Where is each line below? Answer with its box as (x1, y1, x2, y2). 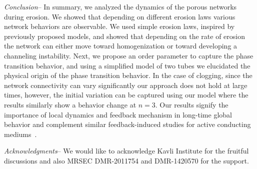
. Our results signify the (155, 99, 228, 109)
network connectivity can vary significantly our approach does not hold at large (4, 79, 247, 90)
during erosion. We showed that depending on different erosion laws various (4, 11, 235, 21)
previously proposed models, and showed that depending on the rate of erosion (4, 30, 245, 41)
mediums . (4, 128, 37, 139)
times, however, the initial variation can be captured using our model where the (4, 89, 248, 100)
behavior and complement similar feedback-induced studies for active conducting (4, 119, 251, 129)
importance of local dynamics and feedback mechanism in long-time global (4, 109, 232, 119)
